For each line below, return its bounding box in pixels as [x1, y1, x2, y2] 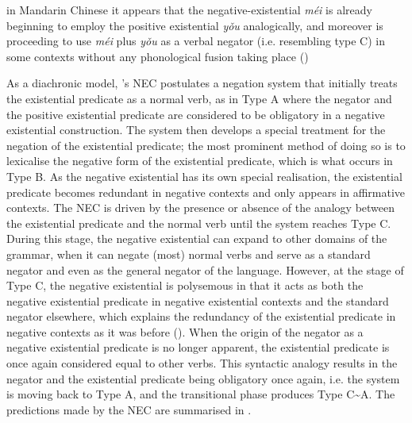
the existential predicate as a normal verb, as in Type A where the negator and [6, 90, 392, 106]
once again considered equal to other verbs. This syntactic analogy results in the [6, 355, 398, 371]
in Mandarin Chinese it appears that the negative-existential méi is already [6, 2, 372, 17]
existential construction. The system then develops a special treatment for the [6, 121, 386, 138]
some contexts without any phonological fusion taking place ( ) [6, 48, 309, 64]
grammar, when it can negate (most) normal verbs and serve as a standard [6, 245, 371, 262]
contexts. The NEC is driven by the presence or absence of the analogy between [6, 199, 395, 216]
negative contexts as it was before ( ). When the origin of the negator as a [6, 323, 364, 340]
